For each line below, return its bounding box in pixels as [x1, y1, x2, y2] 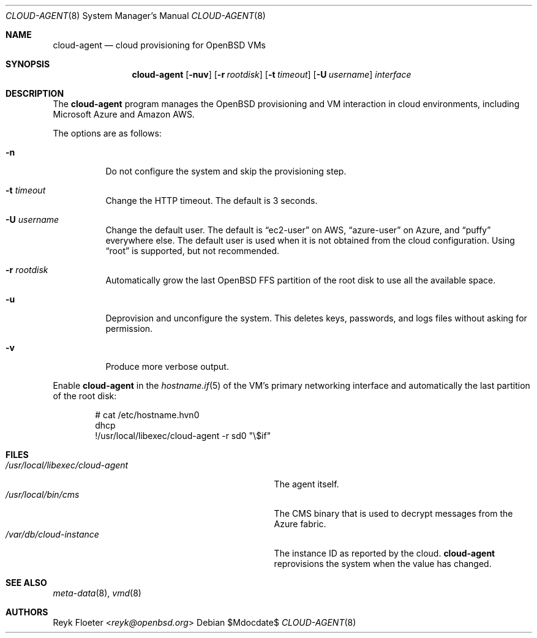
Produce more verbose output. [105, 361, 229, 372]
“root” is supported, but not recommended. [105, 246, 280, 256]
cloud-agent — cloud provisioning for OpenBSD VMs [53, 40, 266, 50]
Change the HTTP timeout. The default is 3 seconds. [105, 195, 318, 206]
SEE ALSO [6, 577, 47, 588]
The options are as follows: [53, 128, 162, 138]
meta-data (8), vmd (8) [53, 588, 141, 598]
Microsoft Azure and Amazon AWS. [53, 109, 195, 119]
